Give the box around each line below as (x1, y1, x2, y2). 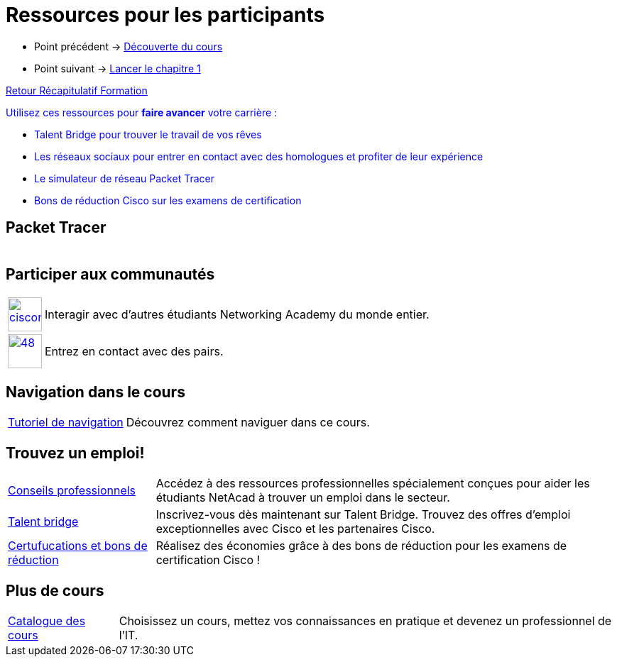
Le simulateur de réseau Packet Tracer (34, 172, 214, 184)
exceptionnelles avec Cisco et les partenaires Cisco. (155, 522, 435, 536)
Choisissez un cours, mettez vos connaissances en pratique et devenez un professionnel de (119, 613, 612, 628)
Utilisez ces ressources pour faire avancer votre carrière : (6, 106, 278, 118)
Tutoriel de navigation (8, 415, 124, 430)
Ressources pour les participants (6, 3, 325, 27)
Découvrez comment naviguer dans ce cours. (126, 415, 370, 430)
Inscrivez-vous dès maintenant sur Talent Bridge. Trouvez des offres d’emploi (155, 507, 571, 522)
